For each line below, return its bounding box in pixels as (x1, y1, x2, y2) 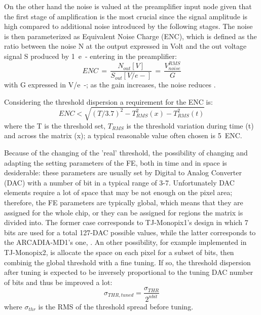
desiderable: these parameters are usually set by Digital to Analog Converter (4, 167, 242, 178)
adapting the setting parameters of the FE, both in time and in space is (4, 157, 227, 168)
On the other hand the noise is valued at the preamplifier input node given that (4, 1, 252, 11)
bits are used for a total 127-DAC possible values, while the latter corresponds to (4, 227, 256, 237)
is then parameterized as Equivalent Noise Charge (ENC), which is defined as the (4, 30, 257, 41)
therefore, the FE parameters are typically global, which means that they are (4, 197, 243, 208)
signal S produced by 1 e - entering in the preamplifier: (4, 50, 177, 61)
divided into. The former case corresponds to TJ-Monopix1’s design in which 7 (4, 217, 248, 228)
